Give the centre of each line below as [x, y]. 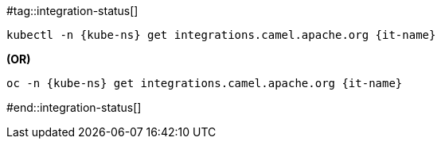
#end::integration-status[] [74, 107]
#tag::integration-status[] [72, 11]
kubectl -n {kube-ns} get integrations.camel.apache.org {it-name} [221, 35]
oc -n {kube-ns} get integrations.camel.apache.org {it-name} [205, 83]
